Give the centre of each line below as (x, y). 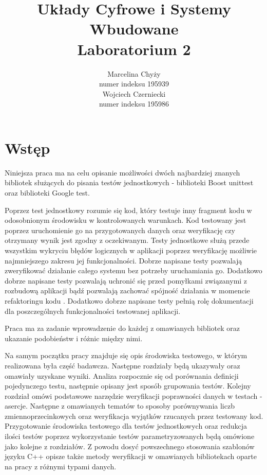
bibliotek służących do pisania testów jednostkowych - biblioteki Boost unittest (129, 182)
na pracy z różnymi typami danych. (61, 466)
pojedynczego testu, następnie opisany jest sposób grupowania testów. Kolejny (128, 386)
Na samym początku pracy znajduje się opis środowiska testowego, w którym (126, 355)
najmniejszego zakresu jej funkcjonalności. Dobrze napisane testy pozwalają (123, 260)
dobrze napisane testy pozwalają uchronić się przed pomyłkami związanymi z (126, 280)
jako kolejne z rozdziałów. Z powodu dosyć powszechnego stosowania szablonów (130, 446)
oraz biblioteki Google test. (47, 192)
